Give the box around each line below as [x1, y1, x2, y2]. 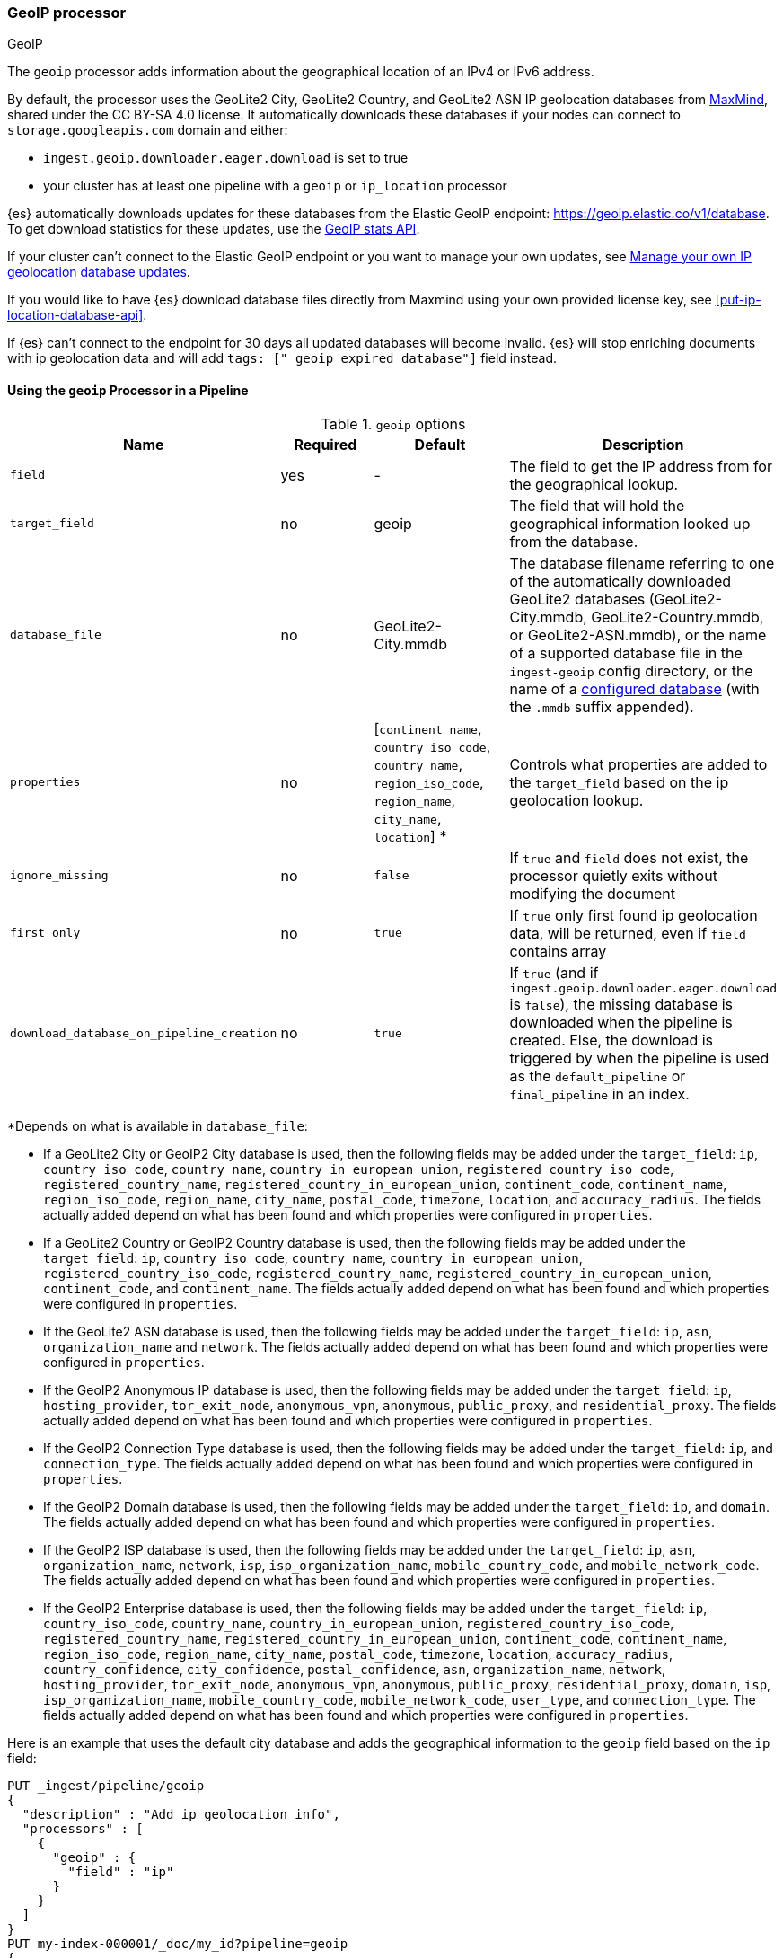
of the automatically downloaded [509, 571, 732, 590]
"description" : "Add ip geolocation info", [22, 1806, 340, 1821]
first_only [10, 926, 81, 940]
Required [294, 435, 357, 454]
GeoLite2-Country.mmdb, [591, 607, 764, 626]
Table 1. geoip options [321, 414, 466, 433]
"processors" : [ [22, 1821, 144, 1836]
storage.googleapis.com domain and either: [7, 122, 288, 138]
